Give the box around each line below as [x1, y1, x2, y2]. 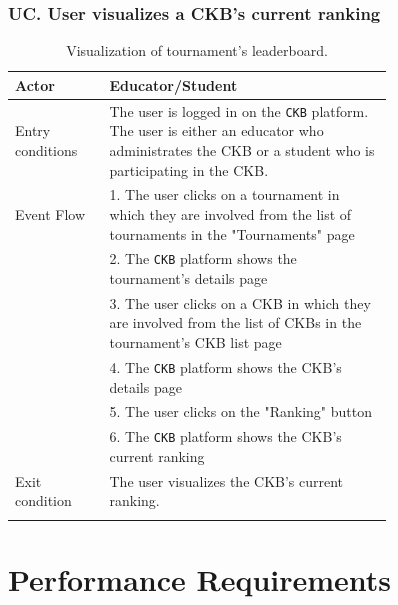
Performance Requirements [8, 558, 392, 599]
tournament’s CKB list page [109, 332, 282, 353]
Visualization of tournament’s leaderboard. [66, 40, 328, 61]
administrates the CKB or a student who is [109, 139, 375, 160]
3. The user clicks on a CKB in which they [109, 292, 371, 313]
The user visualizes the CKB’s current [109, 470, 344, 491]
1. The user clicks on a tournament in [109, 184, 340, 205]
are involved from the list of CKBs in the [109, 312, 362, 333]
